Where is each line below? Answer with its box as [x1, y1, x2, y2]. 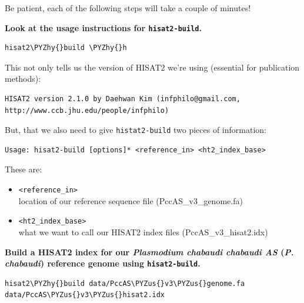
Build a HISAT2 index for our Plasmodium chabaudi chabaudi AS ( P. [5, 245, 294, 258]
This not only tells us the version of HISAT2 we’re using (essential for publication [5, 61, 300, 73]
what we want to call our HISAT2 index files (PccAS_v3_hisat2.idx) [18, 225, 268, 238]
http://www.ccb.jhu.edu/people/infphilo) [5, 106, 169, 115]
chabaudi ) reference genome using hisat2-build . [5, 257, 201, 269]
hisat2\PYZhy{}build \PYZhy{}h [5, 44, 127, 52]
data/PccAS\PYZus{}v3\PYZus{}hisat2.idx [5, 291, 165, 299]
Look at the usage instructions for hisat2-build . [5, 21, 202, 34]
